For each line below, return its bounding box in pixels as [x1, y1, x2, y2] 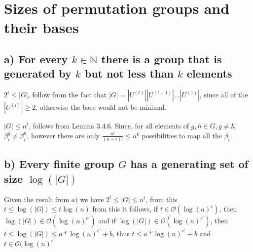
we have [80, 194, 104, 204]
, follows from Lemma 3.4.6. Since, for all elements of [29, 121, 189, 131]
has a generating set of [130, 156, 249, 171]
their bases [4, 17, 79, 38]
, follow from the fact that [28, 89, 107, 100]
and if [98, 215, 116, 226]
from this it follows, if [92, 204, 158, 214]
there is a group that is [101, 51, 222, 66]
